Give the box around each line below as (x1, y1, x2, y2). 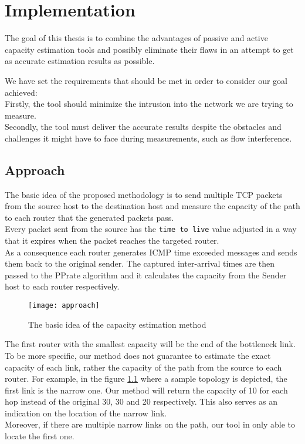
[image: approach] (28, 301, 100, 310)
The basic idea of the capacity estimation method (28, 318, 206, 330)
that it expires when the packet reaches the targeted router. (5, 234, 219, 247)
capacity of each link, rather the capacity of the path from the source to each (5, 361, 282, 373)
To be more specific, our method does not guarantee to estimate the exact (5, 349, 271, 361)
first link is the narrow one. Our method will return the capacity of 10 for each (5, 384, 288, 396)
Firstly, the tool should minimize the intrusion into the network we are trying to (5, 97, 293, 110)
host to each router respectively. (5, 280, 120, 292)
